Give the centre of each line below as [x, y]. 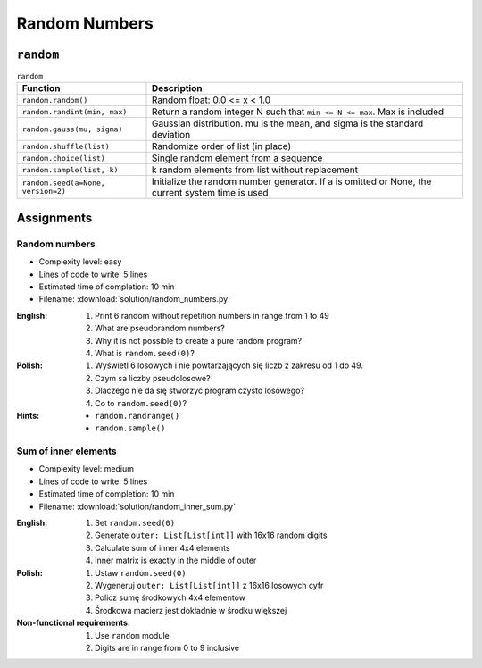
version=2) [44, 192]
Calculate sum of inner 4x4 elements [163, 547]
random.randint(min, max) [75, 112]
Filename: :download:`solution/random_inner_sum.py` [137, 506]
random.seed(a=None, [64, 183]
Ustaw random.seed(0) [141, 572]
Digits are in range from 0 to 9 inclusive [167, 647]
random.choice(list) [64, 158]
